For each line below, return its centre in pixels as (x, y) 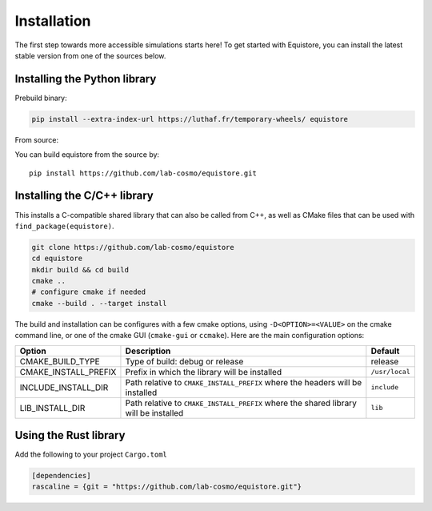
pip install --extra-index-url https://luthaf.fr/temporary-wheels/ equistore (190, 119)
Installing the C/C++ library (84, 196)
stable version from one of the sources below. (90, 55)
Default (385, 351)
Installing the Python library (86, 79)
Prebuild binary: (41, 98)
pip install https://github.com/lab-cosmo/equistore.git (143, 173)
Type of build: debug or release (184, 361)
